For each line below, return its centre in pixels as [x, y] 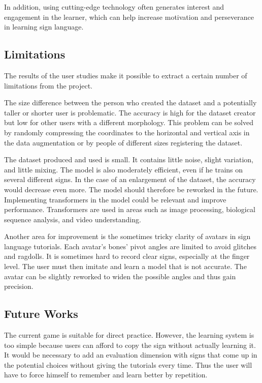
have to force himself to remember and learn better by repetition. [106, 375]
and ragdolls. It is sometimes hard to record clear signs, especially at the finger [127, 256]
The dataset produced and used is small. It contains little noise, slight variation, [129, 159]
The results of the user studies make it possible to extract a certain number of [126, 75]
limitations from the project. [48, 85]
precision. [19, 286]
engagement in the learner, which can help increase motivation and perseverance [129, 17]
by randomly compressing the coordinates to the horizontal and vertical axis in [127, 132]
